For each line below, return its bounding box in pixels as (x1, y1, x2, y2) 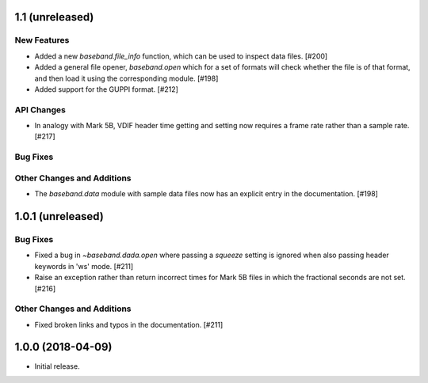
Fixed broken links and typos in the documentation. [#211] (34, 320, 224, 329)
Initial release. (34, 361, 80, 371)
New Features (14, 35, 70, 46)
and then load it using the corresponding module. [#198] (34, 74, 219, 83)
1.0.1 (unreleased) (14, 210, 105, 223)
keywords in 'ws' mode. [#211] (34, 261, 134, 271)
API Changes (14, 104, 67, 115)
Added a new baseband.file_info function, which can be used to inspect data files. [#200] (34, 51, 328, 61)
